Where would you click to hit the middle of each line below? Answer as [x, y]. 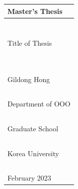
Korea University [33, 153]
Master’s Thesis [35, 11]
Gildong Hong [29, 79]
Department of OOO [39, 104]
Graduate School [33, 128]
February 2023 [29, 178]
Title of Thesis [30, 43]
